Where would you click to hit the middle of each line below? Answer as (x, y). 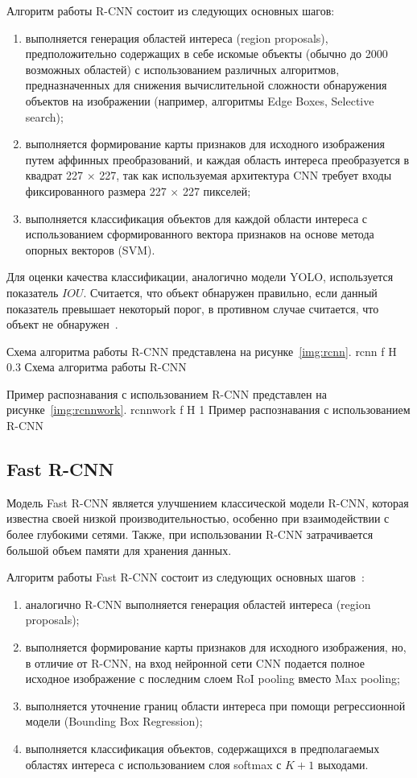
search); (44, 116)
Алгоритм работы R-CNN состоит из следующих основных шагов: (171, 10)
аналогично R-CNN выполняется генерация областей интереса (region (198, 604)
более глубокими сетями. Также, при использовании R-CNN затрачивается (190, 534)
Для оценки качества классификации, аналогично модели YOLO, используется (200, 277)
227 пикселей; (217, 190)
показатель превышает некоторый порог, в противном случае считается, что (193, 308)
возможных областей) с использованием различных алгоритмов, (182, 69)
